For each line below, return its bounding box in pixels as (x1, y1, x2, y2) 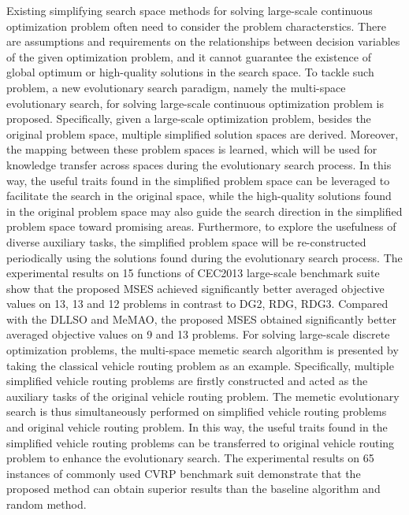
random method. (6, 496, 87, 512)
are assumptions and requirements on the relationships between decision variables (6, 33, 400, 50)
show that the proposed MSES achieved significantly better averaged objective (6, 280, 385, 296)
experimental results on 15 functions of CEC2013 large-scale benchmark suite (6, 265, 380, 281)
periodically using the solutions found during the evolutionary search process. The (6, 249, 403, 265)
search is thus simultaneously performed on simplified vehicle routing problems (6, 403, 387, 420)
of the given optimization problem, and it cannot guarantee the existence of (6, 48, 371, 65)
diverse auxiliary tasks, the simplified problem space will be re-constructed (6, 233, 366, 250)
